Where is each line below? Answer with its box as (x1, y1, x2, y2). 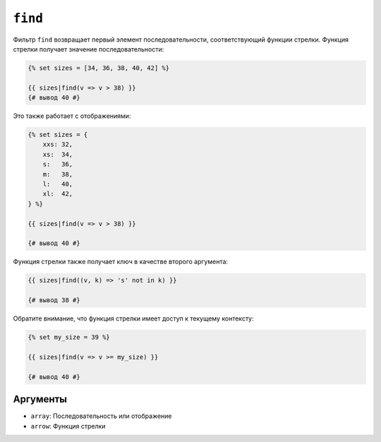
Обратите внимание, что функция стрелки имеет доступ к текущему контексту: (13, 314, 254, 323)
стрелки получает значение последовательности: (13, 44, 164, 53)
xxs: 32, (42, 141, 73, 148)
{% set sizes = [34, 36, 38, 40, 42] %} (28, 64, 169, 72)
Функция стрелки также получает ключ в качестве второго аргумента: (13, 258, 229, 266)
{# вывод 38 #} (28, 297, 80, 304)
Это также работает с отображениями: (13, 112, 131, 120)
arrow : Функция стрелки (30, 422, 106, 430)
